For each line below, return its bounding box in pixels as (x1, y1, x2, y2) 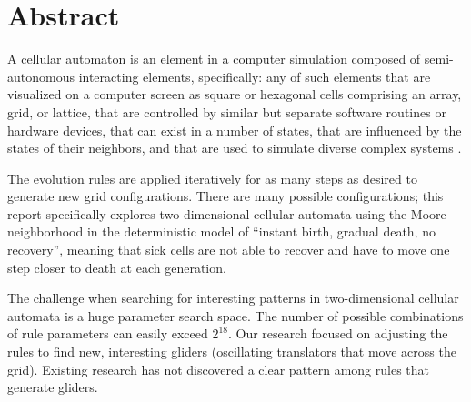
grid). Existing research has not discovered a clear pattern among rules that (7, 359, 430, 378)
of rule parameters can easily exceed (7, 324, 208, 343)
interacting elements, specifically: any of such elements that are (78, 66, 431, 85)
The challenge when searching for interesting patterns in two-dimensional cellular (7, 288, 459, 307)
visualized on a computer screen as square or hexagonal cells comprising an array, (7, 85, 462, 104)
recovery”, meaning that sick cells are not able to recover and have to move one (7, 240, 450, 259)
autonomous (7, 66, 75, 85)
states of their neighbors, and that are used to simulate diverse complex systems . (7, 138, 462, 157)
